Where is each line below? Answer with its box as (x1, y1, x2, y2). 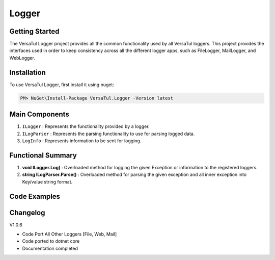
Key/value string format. (22, 178, 73, 185)
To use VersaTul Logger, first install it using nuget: (9, 82, 115, 88)
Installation (9, 68, 46, 76)
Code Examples (9, 192, 61, 201)
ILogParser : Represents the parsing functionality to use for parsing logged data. (22, 131, 195, 137)
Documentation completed (22, 245, 78, 251)
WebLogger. (9, 55, 35, 61)
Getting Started (9, 27, 60, 36)
